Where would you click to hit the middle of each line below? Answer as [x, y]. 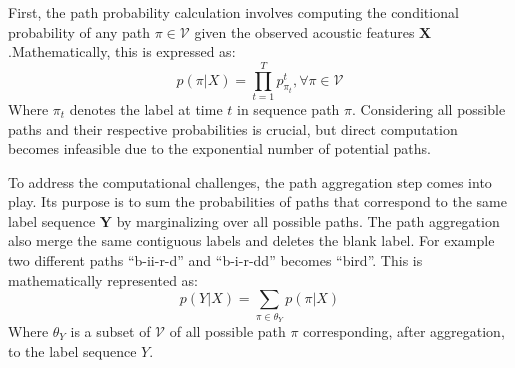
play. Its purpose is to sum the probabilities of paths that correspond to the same [257, 201]
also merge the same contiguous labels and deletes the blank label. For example [251, 240]
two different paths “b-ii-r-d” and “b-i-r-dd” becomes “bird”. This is [215, 260]
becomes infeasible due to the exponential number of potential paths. [220, 148]
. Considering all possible [429, 108]
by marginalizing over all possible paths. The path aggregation [308, 220]
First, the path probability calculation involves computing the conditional [233, 12]
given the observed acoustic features [304, 31]
